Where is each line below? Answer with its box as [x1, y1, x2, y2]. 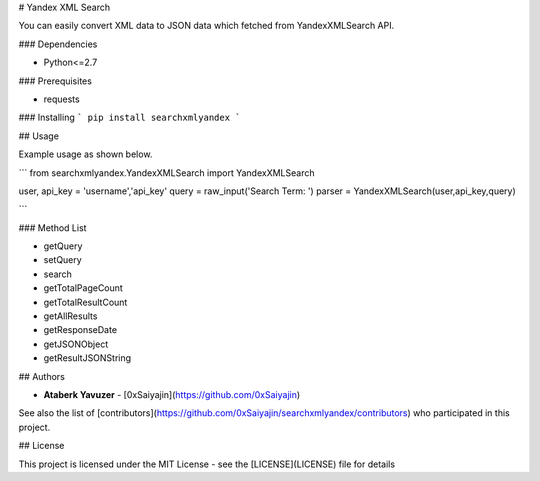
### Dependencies [18, 38, 98, 50]
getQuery [43, 240, 83, 252]
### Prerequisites [18, 75, 92, 87]
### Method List [18, 221, 87, 234]
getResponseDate [43, 324, 118, 336]
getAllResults [43, 310, 98, 322]
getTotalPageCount [43, 282, 124, 294]
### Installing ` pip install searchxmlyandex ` [18, 111, 241, 124]
